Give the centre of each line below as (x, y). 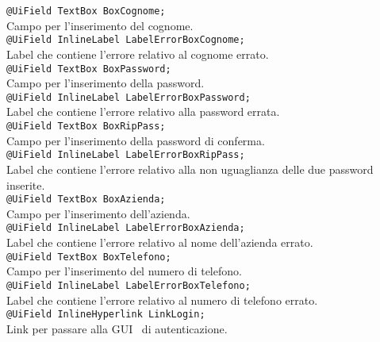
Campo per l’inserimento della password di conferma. (136, 140)
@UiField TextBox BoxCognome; (86, 11)
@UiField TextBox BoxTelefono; (89, 257)
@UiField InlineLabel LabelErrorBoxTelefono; (129, 285)
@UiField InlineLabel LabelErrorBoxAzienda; (126, 228)
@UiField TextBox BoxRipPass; (86, 126)
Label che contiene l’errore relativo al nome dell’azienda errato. (160, 242)
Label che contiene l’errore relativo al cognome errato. (138, 54)
